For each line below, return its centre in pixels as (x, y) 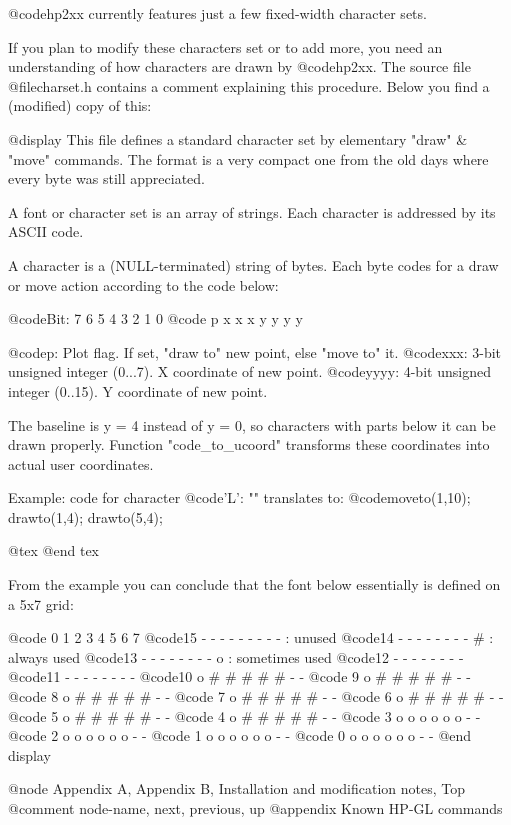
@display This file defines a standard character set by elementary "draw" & (238, 138)
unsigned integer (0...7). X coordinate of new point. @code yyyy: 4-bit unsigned (249, 371)
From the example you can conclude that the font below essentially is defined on (254, 584)
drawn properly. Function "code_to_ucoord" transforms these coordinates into (249, 444)
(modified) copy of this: (80, 105)
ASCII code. (46, 231)
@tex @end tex (53, 550)
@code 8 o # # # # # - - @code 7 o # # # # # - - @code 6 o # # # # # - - (256, 696)
